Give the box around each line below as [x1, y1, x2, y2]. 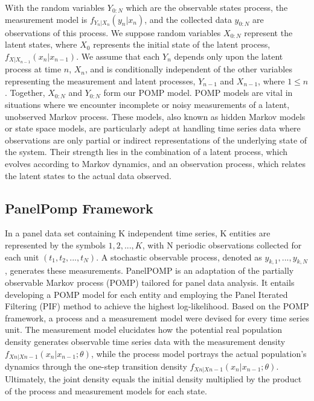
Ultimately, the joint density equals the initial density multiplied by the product [5, 373, 302, 385]
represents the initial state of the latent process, [93, 38, 271, 51]
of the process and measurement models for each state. [5, 385, 207, 397]
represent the [244, 26, 293, 39]
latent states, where [5, 38, 77, 51]
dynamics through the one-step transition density [5, 359, 187, 372]
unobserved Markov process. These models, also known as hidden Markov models [5, 110, 306, 122]
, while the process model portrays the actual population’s [91, 347, 307, 359]
